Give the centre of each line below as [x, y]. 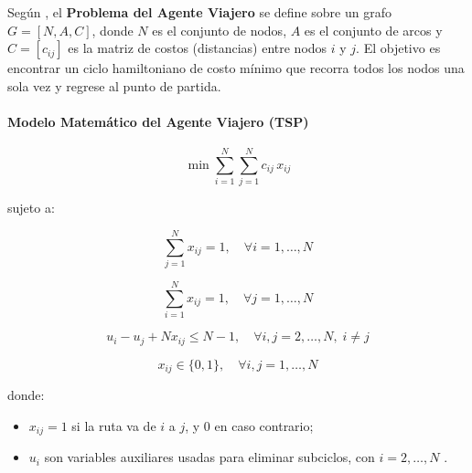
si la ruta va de [114, 425]
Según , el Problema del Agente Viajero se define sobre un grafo [199, 12]
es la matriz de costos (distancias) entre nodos [198, 48]
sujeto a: [31, 208]
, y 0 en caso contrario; [249, 425]
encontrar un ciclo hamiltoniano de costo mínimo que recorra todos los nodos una [236, 68]
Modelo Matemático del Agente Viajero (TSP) [158, 121]
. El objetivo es [398, 48]
